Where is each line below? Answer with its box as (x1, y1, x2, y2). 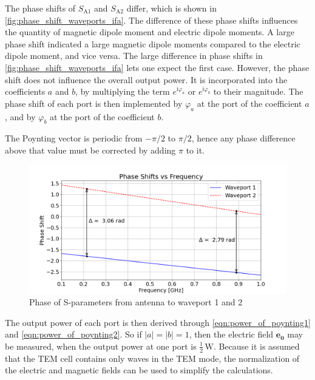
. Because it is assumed (213, 339, 300, 352)
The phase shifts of (5, 2, 76, 14)
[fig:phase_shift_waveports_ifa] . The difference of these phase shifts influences (5, 13, 298, 26)
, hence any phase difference (191, 132, 296, 144)
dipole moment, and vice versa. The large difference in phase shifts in (5, 49, 263, 62)
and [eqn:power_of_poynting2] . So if (5, 328, 142, 341)
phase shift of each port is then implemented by (5, 97, 183, 109)
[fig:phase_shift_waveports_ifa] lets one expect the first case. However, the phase (5, 61, 310, 73)
